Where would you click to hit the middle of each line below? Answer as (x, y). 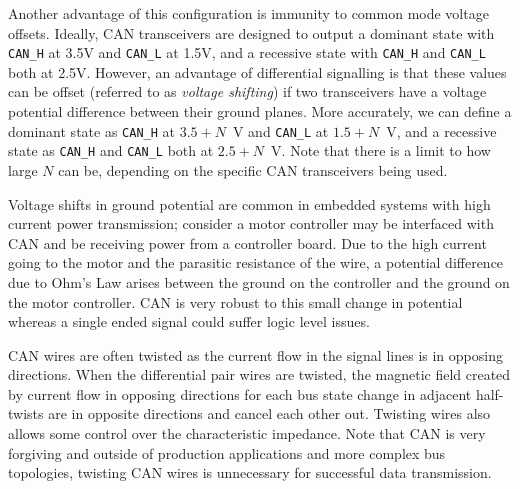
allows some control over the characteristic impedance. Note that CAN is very (247, 433)
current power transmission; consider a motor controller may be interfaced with (251, 223)
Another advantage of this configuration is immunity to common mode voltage (248, 13)
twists (26, 413)
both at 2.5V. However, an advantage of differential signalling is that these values (257, 71)
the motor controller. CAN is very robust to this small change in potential (235, 301)
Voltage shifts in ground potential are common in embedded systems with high (249, 203)
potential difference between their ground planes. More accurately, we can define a (260, 111)
